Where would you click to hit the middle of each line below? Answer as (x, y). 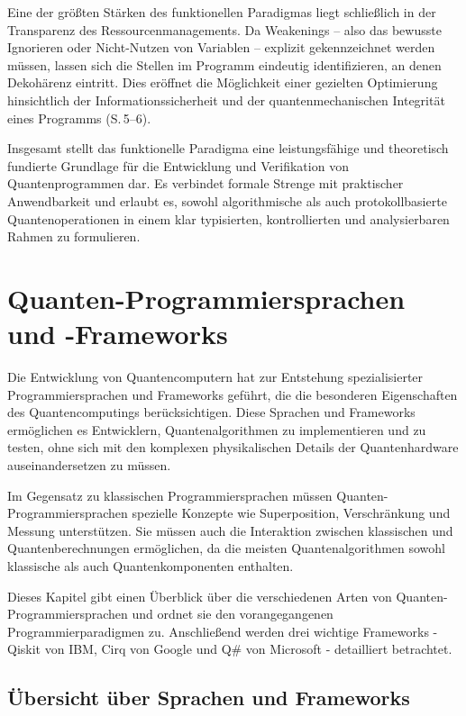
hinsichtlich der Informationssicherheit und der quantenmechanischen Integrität (226, 100)
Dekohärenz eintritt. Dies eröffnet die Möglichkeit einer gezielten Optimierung (223, 82)
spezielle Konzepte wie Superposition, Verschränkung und (291, 513)
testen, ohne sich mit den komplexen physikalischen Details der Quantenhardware (233, 447)
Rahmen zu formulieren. (74, 236)
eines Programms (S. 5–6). (79, 118)
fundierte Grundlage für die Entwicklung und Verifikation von (178, 165)
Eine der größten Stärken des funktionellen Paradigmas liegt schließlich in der (222, 12)
